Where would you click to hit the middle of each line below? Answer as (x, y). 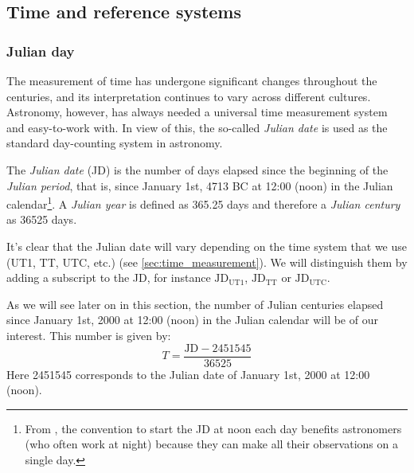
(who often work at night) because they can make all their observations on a (211, 444)
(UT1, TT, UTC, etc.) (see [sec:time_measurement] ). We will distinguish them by (207, 262)
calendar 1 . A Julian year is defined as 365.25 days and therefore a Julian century (203, 203)
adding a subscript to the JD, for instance (109, 278)
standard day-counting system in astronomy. (115, 143)
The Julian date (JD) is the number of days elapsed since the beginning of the (197, 169)
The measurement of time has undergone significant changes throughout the (192, 80)
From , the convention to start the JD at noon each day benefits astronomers (213, 428)
